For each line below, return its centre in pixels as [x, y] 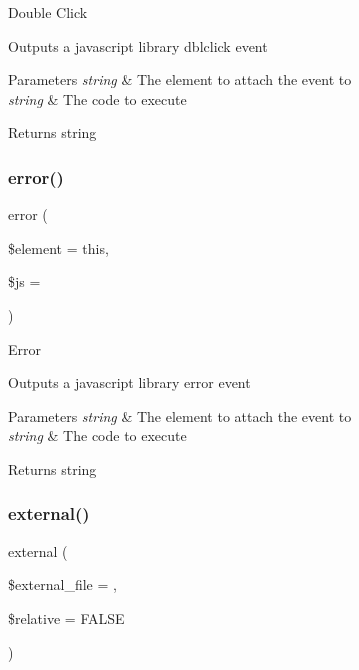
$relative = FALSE [66, 617]
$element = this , [58, 247]
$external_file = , [62, 584]
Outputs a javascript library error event [129, 382]
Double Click [48, 12]
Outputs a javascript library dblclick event [138, 45]
